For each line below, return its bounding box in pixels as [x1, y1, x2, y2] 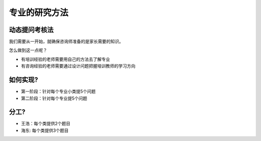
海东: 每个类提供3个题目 [21, 127, 69, 133]
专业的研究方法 [9, 7, 69, 18]
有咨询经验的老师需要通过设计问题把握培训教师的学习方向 [21, 63, 135, 69]
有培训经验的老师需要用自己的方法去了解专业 [21, 56, 110, 62]
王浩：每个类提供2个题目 [21, 121, 71, 126]
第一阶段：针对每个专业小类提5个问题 [21, 89, 96, 94]
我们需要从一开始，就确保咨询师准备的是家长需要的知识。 [9, 39, 123, 45]
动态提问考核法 [9, 26, 54, 34]
